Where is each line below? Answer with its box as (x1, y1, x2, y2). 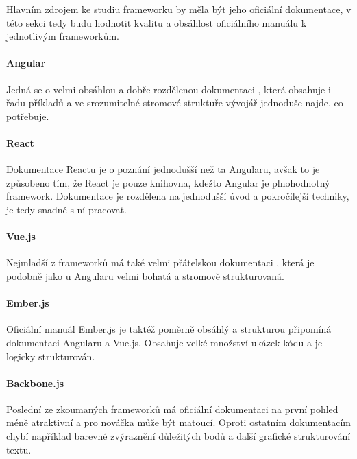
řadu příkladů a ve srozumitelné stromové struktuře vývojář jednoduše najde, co (6, 95, 343, 110)
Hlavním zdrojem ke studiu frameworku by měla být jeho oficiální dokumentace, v (6, 2, 352, 16)
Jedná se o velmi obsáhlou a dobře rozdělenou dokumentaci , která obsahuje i (6, 82, 331, 96)
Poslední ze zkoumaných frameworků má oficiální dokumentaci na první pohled (6, 401, 338, 416)
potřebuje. (6, 108, 49, 123)
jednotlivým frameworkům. (6, 29, 119, 43)
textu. (6, 442, 32, 456)
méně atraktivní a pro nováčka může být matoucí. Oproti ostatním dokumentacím (6, 415, 352, 429)
